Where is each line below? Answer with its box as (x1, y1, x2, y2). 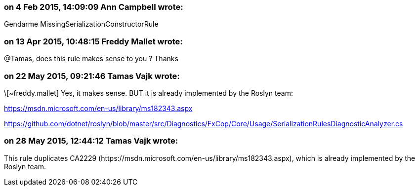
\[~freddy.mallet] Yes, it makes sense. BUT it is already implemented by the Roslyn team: (4, 88, 293, 97)
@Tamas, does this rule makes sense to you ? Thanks (4, 54, 178, 63)
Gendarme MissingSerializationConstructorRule (4, 20, 159, 29)
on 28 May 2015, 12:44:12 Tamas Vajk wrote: (4, 136, 178, 146)
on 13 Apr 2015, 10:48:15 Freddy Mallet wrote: (4, 36, 183, 46)
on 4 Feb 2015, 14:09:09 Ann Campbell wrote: (4, 2, 183, 12)
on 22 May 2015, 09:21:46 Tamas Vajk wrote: (4, 71, 180, 81)
